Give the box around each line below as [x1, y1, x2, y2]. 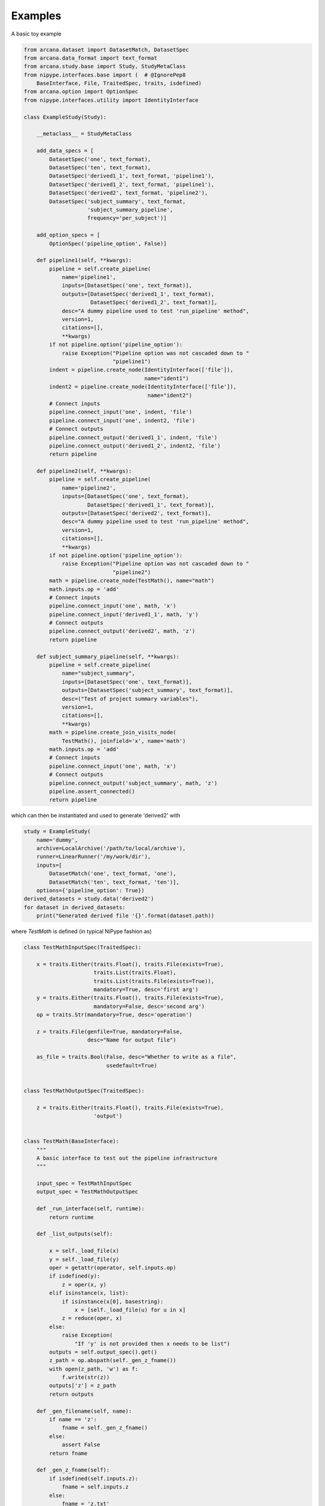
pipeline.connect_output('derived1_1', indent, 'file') [49, 434, 218, 441]
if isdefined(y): [49, 1273, 101, 1279]
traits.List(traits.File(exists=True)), [93, 978, 215, 984]
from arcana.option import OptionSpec [23, 88, 138, 95]
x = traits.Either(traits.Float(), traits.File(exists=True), [36, 961, 224, 967]
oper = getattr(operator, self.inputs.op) [49, 1264, 177, 1271]
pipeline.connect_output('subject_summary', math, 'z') [49, 780, 218, 786]
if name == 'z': [49, 1416, 97, 1423]
